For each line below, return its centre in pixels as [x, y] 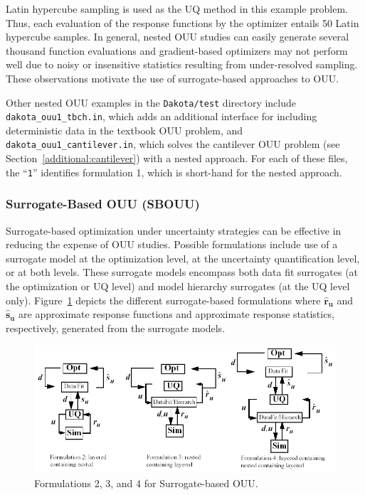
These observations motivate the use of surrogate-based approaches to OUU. [173, 78]
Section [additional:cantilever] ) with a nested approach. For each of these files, [177, 158]
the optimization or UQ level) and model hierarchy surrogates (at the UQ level [178, 286]
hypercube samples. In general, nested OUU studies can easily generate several [178, 37]
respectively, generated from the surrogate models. [116, 328]
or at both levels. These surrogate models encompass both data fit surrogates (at [182, 272]
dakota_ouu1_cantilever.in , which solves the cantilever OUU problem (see [173, 144]
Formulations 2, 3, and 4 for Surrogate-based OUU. [146, 483]
